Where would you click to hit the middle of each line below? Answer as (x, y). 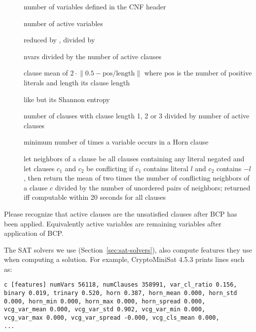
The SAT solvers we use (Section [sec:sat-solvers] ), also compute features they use (128, 249)
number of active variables (63, 23)
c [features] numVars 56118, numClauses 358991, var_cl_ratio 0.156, (121, 285)
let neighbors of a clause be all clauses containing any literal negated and (134, 158)
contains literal (166, 168)
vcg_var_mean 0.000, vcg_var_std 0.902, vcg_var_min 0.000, (105, 310)
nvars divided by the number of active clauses (93, 56)
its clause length (105, 82)
